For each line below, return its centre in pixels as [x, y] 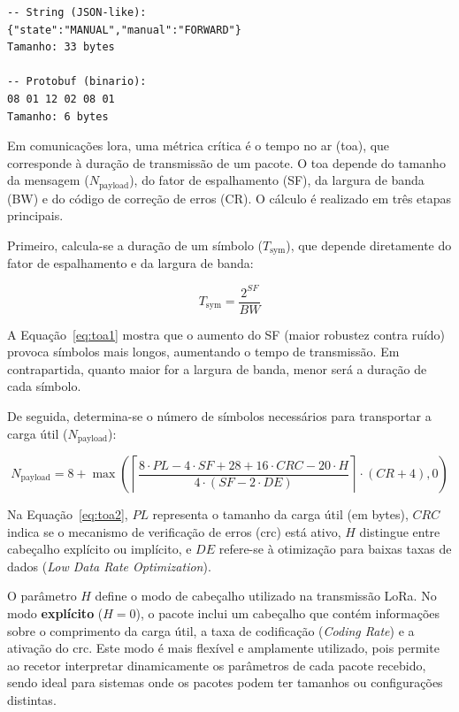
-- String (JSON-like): [77, 12]
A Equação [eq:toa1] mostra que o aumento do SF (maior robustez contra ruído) [226, 334]
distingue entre [400, 531]
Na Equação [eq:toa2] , [68, 514]
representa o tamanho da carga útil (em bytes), [280, 514]
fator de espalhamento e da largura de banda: [130, 263]
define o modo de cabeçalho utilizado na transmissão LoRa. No [266, 596]
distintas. [32, 699]
